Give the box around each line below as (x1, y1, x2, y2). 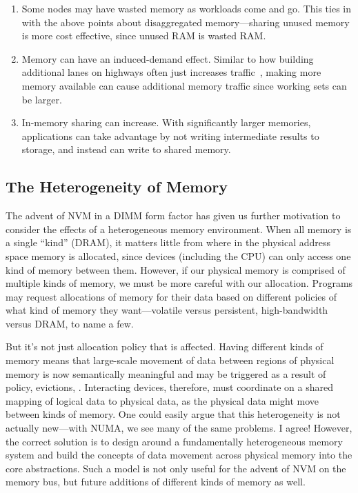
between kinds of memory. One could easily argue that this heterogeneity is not (6, 407, 341, 421)
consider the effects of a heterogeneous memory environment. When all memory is (6, 221, 352, 236)
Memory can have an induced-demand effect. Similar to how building (21, 51, 314, 66)
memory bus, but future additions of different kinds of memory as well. (6, 474, 306, 489)
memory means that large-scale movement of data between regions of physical (6, 353, 335, 368)
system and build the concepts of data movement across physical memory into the (6, 447, 352, 462)
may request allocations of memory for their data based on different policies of (6, 289, 337, 303)
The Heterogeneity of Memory (6, 176, 228, 197)
